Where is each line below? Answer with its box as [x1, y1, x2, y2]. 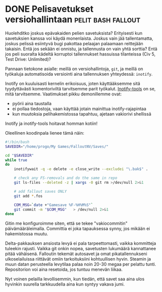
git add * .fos [14, 193, 43, 199]
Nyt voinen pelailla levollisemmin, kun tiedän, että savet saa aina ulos [5, 276, 145, 282]
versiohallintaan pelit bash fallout [5, 14, 141, 25]
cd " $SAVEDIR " [5, 153, 34, 158]
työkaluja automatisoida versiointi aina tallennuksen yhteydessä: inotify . [5, 71, 153, 77]
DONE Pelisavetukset [5, 3, 94, 15]
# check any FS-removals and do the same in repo [14, 175, 118, 180]
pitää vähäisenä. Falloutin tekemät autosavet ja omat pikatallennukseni [5, 251, 147, 257]
